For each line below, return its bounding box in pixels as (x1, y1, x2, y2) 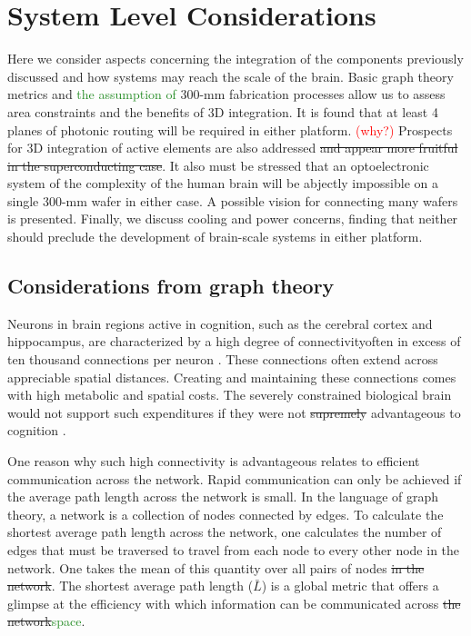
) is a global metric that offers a (261, 576, 439, 595)
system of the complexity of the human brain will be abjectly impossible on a (7, 174, 439, 193)
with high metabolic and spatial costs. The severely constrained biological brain (7, 385, 452, 404)
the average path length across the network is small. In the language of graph (7, 487, 439, 506)
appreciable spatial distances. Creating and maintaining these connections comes (7, 367, 456, 386)
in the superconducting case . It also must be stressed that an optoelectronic (7, 155, 429, 174)
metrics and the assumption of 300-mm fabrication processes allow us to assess (7, 84, 446, 104)
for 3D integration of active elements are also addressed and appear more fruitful (7, 138, 458, 157)
